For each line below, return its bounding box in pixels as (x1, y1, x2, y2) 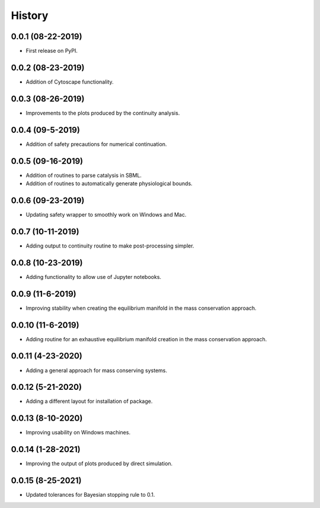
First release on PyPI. (25, 47, 78, 55)
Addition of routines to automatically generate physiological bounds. (25, 180, 193, 187)
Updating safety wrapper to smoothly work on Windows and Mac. (25, 211, 187, 218)
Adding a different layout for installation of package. (25, 398, 153, 405)
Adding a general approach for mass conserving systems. (25, 367, 167, 374)
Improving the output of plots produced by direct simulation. (25, 460, 173, 467)
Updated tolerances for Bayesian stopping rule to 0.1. (25, 491, 155, 499)
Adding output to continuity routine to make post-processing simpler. (25, 242, 194, 249)
